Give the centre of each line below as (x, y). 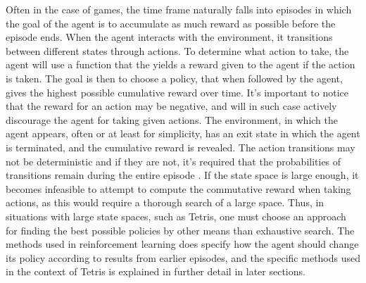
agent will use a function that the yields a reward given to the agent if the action (181, 64)
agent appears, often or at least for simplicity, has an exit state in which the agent (183, 133)
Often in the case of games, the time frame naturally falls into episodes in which (179, 9)
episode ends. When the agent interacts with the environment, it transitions (169, 37)
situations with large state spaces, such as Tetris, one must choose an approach (176, 216)
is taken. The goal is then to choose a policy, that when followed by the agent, (174, 78)
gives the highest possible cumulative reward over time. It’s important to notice (177, 92)
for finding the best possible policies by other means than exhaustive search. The (180, 230)
